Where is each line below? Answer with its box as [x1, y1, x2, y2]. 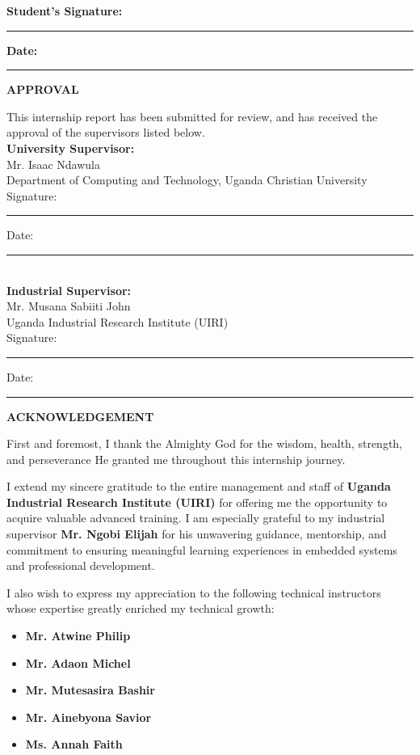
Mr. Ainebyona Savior [25, 708, 152, 725]
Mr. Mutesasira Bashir [25, 681, 155, 698]
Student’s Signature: [6, 2, 123, 19]
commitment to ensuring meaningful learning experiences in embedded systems [6, 541, 397, 558]
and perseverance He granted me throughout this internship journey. [6, 450, 346, 467]
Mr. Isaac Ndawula [6, 155, 101, 172]
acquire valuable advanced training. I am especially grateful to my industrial [6, 509, 385, 526]
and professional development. [6, 557, 155, 574]
